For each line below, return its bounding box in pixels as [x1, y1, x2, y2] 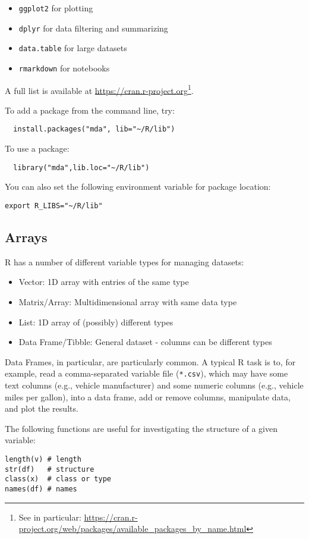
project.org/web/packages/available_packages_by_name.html [18, 522, 247, 535]
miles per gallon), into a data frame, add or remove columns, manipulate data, [5, 390, 291, 403]
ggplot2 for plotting [18, 2, 93, 14]
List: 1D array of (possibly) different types [18, 315, 174, 328]
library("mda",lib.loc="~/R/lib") [13, 163, 150, 172]
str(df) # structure [5, 465, 94, 474]
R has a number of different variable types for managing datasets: [5, 255, 244, 268]
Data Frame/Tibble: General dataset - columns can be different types [18, 336, 272, 348]
